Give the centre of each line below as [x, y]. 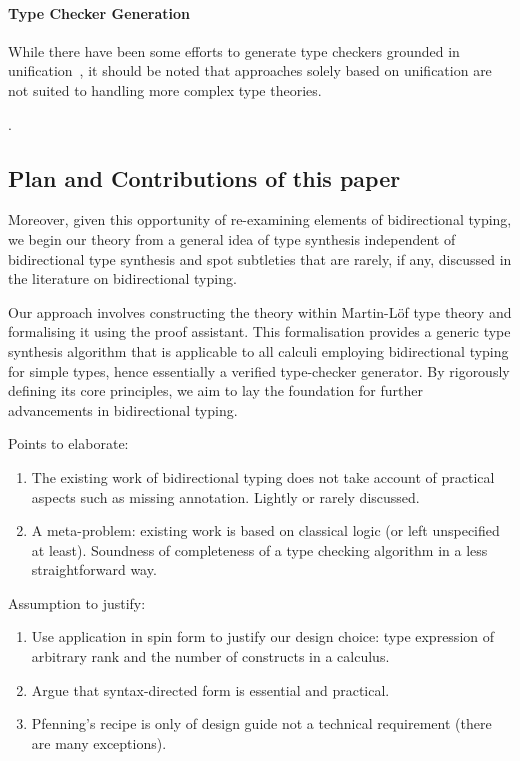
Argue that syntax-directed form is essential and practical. [210, 689]
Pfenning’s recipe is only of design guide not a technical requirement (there [261, 723]
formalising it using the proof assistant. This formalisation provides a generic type [259, 331]
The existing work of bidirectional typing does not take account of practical [263, 476]
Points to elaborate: [68, 443]
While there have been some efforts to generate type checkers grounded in [234, 50]
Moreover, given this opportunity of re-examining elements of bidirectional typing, [260, 219]
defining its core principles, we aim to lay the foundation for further [215, 390]
